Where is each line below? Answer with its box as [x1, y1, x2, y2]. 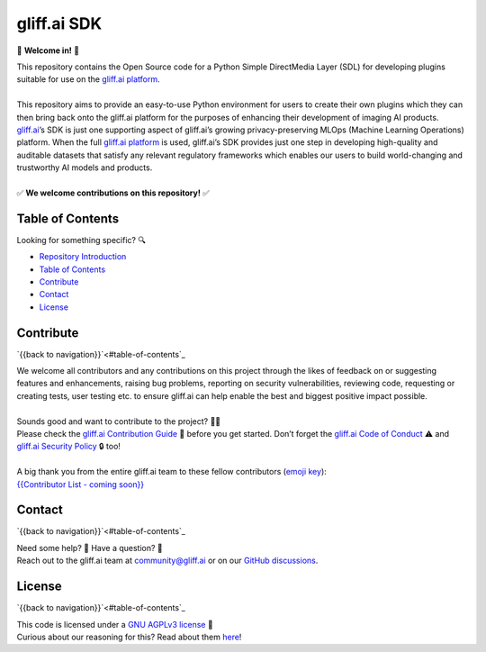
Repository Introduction [39, 251, 127, 262]
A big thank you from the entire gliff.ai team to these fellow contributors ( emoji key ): [16, 466, 328, 477]
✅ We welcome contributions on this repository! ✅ [16, 187, 211, 198]
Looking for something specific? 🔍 [16, 234, 146, 245]
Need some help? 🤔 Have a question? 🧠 [16, 542, 164, 553]
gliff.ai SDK [16, 14, 103, 33]
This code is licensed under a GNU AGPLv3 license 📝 [16, 619, 213, 629]
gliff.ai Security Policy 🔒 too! [16, 441, 121, 452]
